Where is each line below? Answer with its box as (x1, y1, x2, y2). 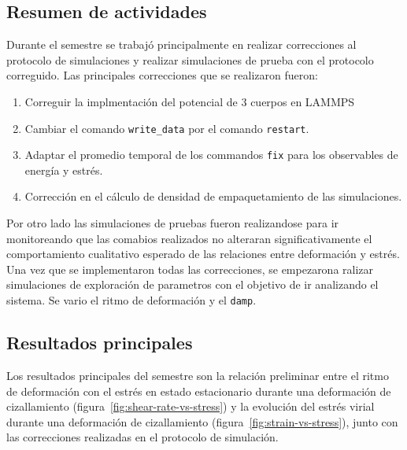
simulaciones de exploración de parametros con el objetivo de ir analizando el (6, 276, 379, 293)
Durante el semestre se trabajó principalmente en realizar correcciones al (6, 36, 357, 53)
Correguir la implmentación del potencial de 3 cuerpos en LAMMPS (24, 93, 355, 109)
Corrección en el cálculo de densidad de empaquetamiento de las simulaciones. (24, 188, 402, 205)
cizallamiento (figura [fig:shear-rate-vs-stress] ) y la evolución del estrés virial (6, 398, 375, 415)
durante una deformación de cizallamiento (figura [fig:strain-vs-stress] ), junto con (6, 413, 398, 430)
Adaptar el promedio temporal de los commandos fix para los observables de (24, 146, 398, 163)
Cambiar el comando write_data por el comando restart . (24, 120, 309, 136)
